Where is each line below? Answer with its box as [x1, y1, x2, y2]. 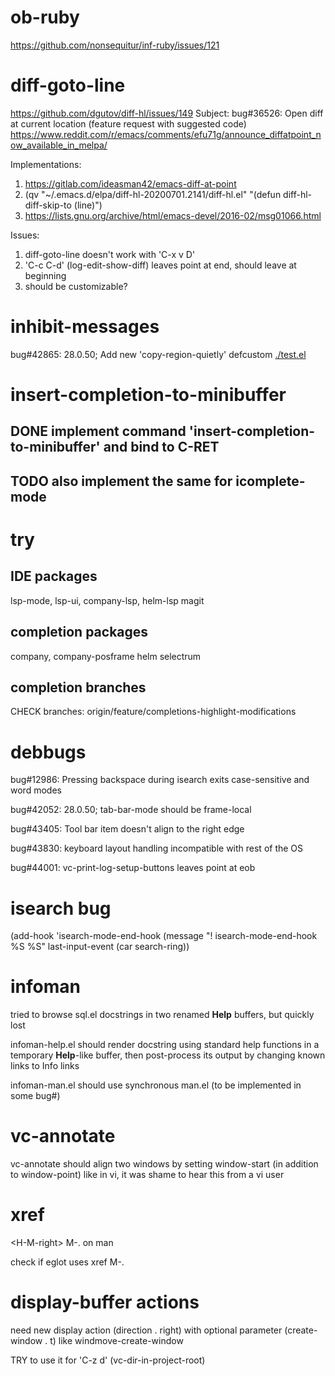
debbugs [10, 741, 87, 763]
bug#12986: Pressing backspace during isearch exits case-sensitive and [10, 774, 310, 786]
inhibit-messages [10, 316, 160, 338]
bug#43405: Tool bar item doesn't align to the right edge [10, 823, 245, 835]
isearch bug [10, 897, 112, 920]
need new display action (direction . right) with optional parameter [10, 1324, 283, 1336]
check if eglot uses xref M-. [10, 1256, 125, 1268]
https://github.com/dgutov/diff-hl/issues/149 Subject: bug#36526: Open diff [10, 107, 324, 119]
